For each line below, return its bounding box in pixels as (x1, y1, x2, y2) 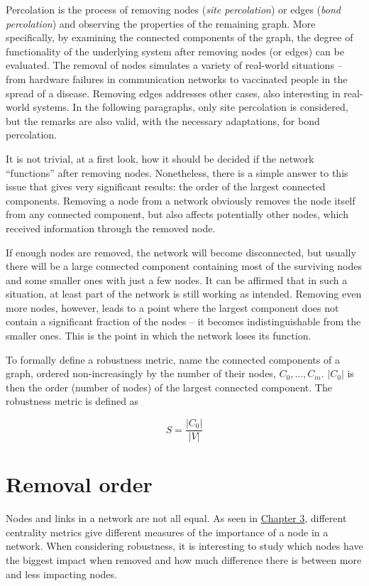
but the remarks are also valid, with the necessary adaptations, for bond (6, 113, 320, 128)
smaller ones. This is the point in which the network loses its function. (6, 328, 312, 343)
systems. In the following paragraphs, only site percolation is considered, (33, 99, 348, 114)
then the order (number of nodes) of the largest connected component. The (6, 379, 332, 394)
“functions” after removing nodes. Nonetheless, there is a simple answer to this (6, 165, 348, 180)
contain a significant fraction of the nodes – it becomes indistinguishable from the (6, 314, 361, 329)
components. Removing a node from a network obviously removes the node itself (6, 192, 356, 207)
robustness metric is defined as (6, 394, 139, 408)
